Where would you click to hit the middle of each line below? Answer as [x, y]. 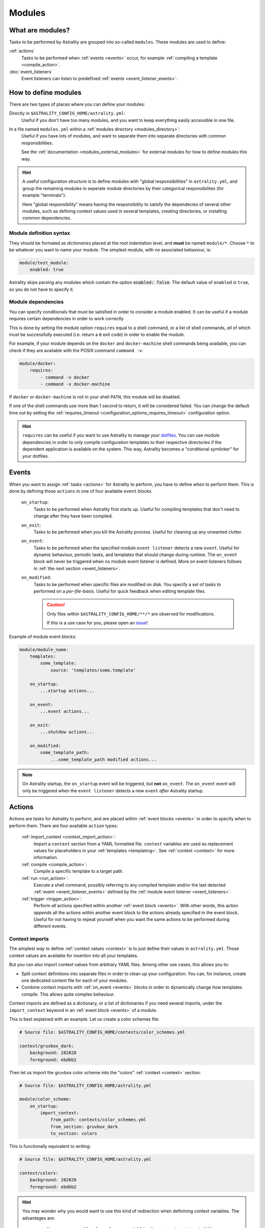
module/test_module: [44, 263]
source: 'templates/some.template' [93, 670]
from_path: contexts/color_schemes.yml [98, 1120]
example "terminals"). [44, 195]
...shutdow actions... [67, 732]
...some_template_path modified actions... [104, 759]
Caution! [56, 605]
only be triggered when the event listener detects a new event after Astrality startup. [113, 790]
